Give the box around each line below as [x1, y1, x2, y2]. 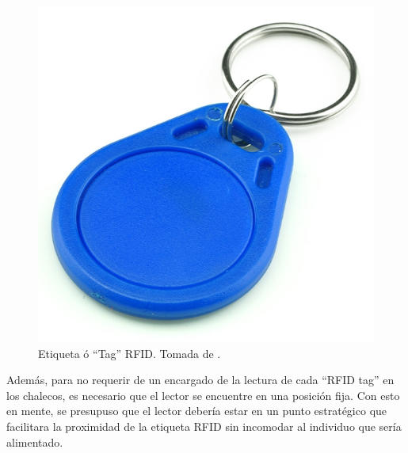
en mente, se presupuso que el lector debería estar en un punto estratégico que [6, 402, 387, 419]
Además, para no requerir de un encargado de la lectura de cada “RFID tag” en [6, 371, 395, 388]
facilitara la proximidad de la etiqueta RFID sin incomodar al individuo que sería [6, 417, 402, 434]
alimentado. [6, 433, 63, 450]
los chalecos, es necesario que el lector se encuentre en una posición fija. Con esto [6, 386, 400, 403]
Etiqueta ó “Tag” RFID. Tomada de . [38, 345, 221, 361]
